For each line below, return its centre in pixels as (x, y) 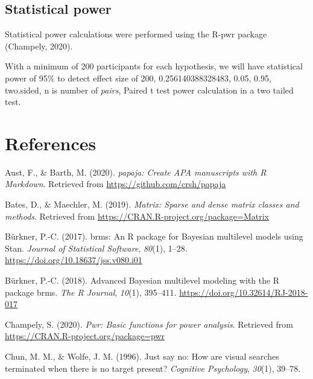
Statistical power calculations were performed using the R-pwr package (136, 34)
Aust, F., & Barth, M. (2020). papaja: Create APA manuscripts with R (136, 172)
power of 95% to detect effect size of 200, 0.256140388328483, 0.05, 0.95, (138, 78)
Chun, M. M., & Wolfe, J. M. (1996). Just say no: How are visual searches (142, 356)
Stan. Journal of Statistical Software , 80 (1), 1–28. (96, 248)
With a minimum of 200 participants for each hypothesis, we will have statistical (154, 66)
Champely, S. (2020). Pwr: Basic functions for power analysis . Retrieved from (149, 324)
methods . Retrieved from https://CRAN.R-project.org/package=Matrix (137, 216)
